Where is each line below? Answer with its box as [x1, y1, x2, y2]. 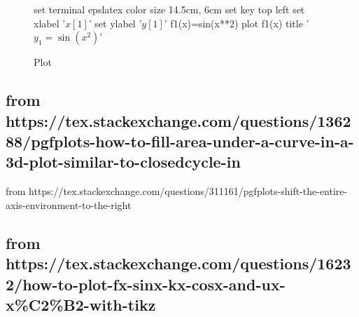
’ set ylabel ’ [88, 15, 142, 30]
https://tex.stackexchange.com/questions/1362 [6, 109, 351, 131]
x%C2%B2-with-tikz [6, 293, 156, 315]
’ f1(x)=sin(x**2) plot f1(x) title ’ [164, 15, 309, 30]
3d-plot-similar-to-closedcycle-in [6, 151, 241, 173]
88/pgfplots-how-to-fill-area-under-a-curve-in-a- [6, 130, 354, 151]
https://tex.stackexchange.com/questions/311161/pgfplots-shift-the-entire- [29, 184, 348, 198]
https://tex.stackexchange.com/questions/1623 [6, 252, 351, 274]
